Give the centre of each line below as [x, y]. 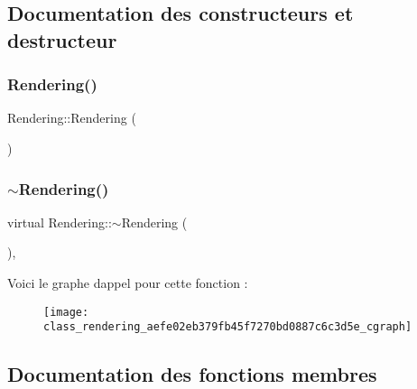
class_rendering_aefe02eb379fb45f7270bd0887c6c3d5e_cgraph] [228, 327]
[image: [66, 312]
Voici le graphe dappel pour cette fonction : [128, 282]
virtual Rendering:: [60, 222]
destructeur [62, 39]
